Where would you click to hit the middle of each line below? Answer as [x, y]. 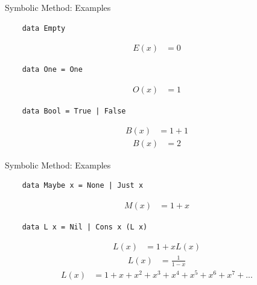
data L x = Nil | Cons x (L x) [85, 227]
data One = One [52, 70]
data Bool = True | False [74, 111]
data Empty [44, 28]
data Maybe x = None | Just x [83, 186]
